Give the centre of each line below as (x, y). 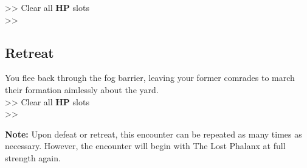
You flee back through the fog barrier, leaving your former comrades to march (150, 78)
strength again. (33, 157)
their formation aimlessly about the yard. (82, 89)
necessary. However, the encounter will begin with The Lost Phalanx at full (145, 146)
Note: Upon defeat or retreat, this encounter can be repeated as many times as (153, 134)
